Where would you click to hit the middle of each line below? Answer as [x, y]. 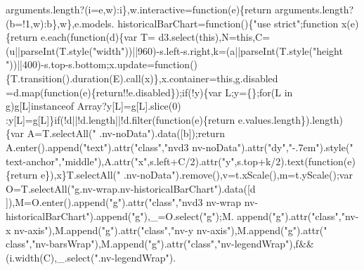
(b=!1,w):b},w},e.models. [60, 23]
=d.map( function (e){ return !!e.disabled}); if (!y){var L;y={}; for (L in [149, 92]
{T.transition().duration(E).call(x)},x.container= [111, 78]
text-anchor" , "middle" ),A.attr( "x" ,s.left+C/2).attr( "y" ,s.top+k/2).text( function [175, 161]
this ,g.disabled [247, 78]
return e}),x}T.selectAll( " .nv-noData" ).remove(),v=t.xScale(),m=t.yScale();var [182, 175]
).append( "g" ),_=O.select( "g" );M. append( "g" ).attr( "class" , [215, 216]
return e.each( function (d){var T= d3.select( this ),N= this [132, 37]
